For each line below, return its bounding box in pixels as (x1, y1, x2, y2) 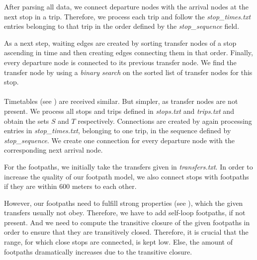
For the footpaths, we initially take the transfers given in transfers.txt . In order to (4, 161, 253, 172)
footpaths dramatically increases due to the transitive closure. (4, 246, 192, 257)
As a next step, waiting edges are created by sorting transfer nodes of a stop (4, 37, 237, 48)
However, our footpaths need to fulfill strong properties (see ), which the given (4, 197, 243, 208)
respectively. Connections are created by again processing (78, 115, 252, 126)
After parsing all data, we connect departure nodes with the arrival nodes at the (4, 1, 249, 11)
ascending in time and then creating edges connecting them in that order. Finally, (4, 47, 253, 58)
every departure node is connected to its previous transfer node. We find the (4, 57, 237, 67)
